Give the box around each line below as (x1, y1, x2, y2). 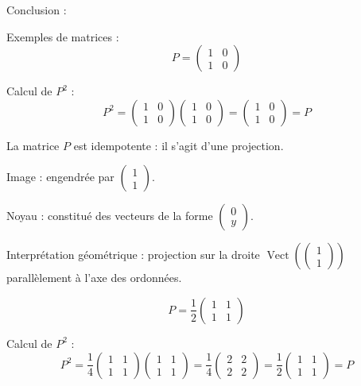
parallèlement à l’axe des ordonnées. (6, 269, 182, 286)
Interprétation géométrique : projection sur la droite (6, 246, 260, 263)
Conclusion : (6, 2, 67, 17)
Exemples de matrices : (6, 28, 119, 44)
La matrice (6, 137, 60, 153)
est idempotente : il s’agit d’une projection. (73, 137, 284, 153)
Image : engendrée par (6, 168, 115, 185)
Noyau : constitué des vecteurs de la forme (6, 207, 213, 224)
